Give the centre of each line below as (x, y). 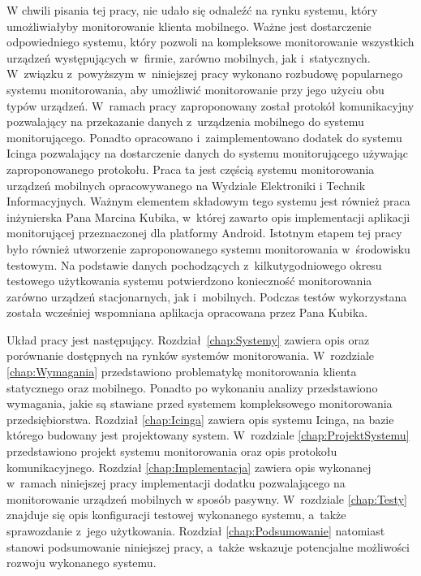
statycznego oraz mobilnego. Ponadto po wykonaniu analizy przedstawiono (192, 387)
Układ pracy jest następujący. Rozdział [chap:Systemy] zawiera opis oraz (188, 339)
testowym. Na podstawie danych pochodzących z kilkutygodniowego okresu (194, 264)
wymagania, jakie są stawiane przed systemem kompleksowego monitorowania (200, 403)
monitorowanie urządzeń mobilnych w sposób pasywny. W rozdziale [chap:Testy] (207, 498)
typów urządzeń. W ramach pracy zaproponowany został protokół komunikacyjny (210, 105)
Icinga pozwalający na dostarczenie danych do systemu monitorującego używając (207, 153)
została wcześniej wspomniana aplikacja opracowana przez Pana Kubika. (187, 312)
